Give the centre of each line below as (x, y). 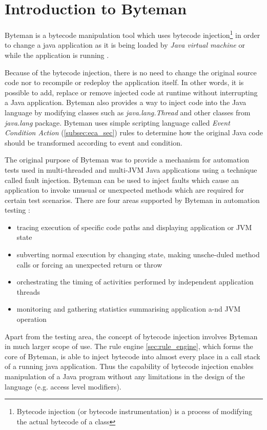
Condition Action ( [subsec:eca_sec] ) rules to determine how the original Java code (134, 132)
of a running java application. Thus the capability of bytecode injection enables (129, 366)
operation (32, 319)
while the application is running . (57, 55)
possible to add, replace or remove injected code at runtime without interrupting (131, 92)
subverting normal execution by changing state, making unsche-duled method (138, 254)
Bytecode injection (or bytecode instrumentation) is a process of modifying (134, 411)
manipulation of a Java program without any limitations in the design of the (125, 376)
